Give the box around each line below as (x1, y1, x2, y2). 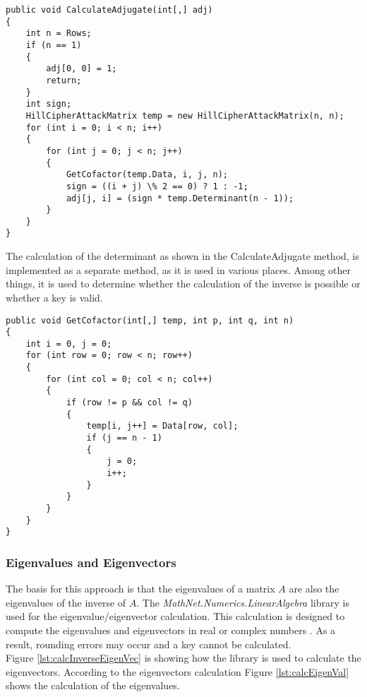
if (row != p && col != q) (66, 398, 193, 408)
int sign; (25, 99, 72, 109)
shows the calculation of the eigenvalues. (6, 678, 180, 693)
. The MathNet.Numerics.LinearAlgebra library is (136, 595, 349, 609)
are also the (289, 581, 339, 596)
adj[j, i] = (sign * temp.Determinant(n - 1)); (66, 193, 294, 203)
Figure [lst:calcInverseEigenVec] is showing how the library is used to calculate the (6, 650, 361, 665)
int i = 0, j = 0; (25, 338, 112, 349)
